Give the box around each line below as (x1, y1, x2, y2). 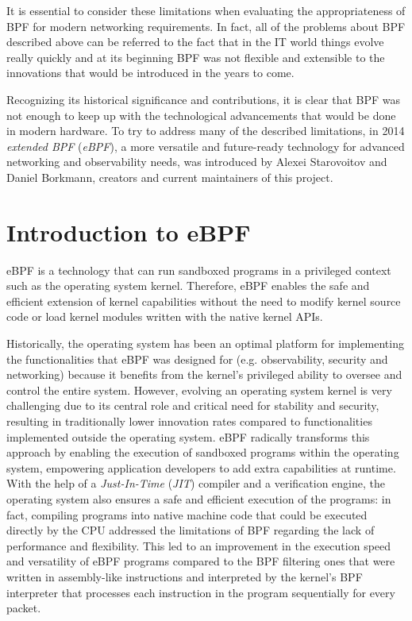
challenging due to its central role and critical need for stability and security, (6, 397, 379, 414)
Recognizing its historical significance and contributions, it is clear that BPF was (6, 91, 401, 107)
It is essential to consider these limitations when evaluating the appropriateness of (6, 2, 406, 18)
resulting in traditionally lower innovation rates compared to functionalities (6, 413, 372, 429)
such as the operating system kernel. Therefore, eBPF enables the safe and (6, 277, 370, 294)
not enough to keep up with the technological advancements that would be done (6, 106, 396, 123)
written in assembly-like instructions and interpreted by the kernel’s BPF (6, 568, 363, 584)
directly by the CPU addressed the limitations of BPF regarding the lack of (6, 522, 375, 538)
